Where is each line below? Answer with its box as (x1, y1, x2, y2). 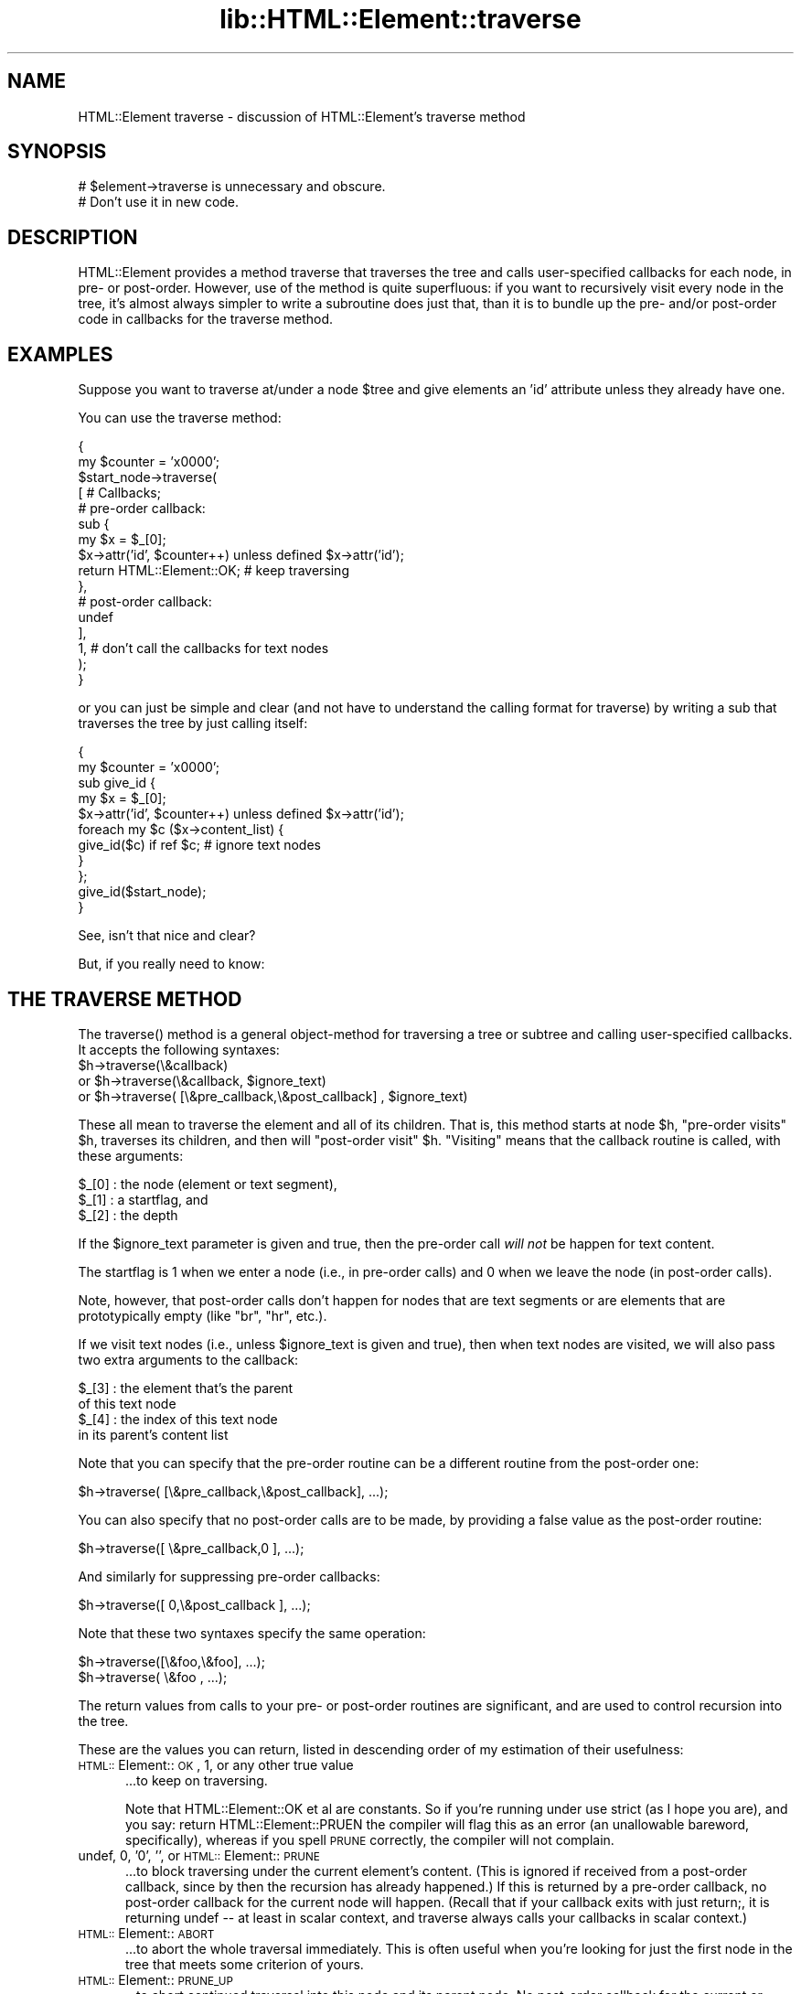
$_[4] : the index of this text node (78, 1410, 278, 1427)
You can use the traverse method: (78, 410, 282, 426)
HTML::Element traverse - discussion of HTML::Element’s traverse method (78, 108, 526, 124)
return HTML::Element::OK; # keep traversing (78, 563, 349, 579)
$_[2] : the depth (78, 1206, 178, 1223)
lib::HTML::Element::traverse (219, 4, 582, 35)
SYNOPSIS (7, 140, 107, 164)
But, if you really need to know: (78, 956, 265, 972)
